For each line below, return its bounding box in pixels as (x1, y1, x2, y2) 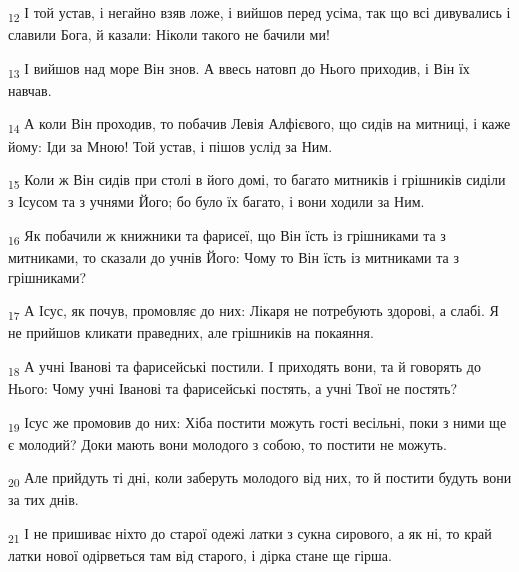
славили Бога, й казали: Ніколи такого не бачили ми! (8, 24, 330, 45)
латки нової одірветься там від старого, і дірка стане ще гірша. (8, 545, 392, 566)
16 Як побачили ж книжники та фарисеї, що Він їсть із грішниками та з (8, 224, 446, 248)
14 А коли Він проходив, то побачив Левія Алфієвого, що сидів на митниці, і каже (8, 113, 511, 137)
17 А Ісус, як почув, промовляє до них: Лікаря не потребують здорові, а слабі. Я (8, 300, 499, 323)
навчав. (8, 79, 52, 100)
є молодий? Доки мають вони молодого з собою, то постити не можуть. (8, 433, 447, 454)
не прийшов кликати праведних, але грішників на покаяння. (8, 322, 374, 343)
